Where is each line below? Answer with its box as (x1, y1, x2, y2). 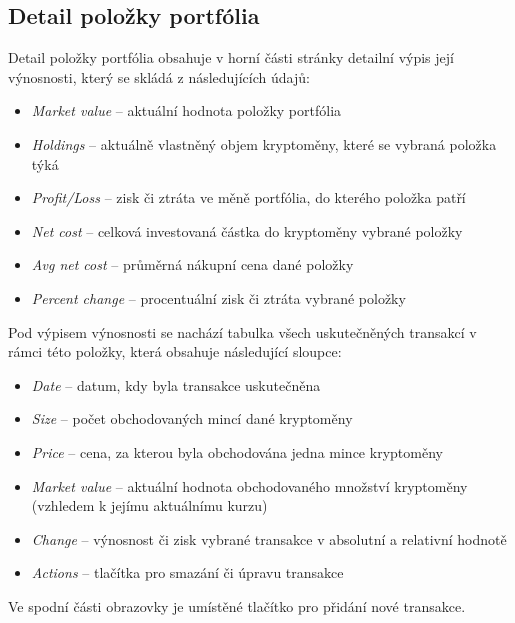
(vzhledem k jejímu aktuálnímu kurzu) (31, 495, 268, 516)
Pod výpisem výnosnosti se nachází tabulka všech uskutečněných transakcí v (8, 321, 477, 342)
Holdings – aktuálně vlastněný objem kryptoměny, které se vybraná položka (31, 133, 497, 154)
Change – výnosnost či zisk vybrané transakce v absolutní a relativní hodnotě (31, 528, 507, 549)
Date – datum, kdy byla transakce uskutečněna (31, 374, 321, 395)
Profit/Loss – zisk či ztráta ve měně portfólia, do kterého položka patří (31, 187, 466, 208)
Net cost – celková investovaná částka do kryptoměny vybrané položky (31, 220, 463, 241)
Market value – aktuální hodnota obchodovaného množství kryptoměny (31, 475, 468, 496)
